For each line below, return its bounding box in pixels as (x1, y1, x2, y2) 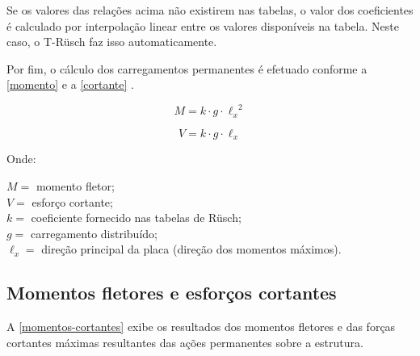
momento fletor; (36, 177, 115, 194)
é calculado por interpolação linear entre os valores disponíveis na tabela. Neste (6, 17, 399, 34)
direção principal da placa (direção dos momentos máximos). (41, 241, 342, 258)
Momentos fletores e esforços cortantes (6, 280, 337, 305)
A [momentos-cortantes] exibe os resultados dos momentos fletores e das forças (6, 318, 396, 335)
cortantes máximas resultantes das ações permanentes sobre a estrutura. (6, 333, 363, 350)
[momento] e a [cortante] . (6, 76, 134, 93)
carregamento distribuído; (31, 224, 157, 241)
